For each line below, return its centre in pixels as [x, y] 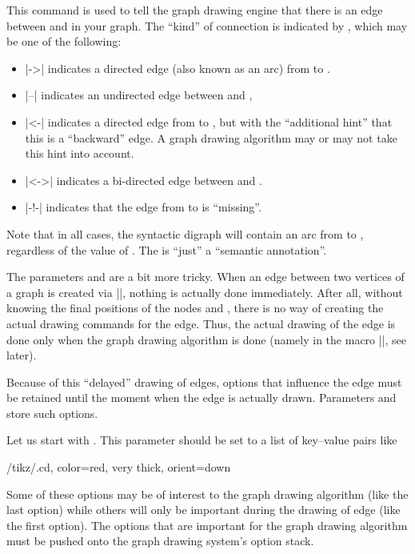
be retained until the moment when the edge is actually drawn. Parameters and [202, 397]
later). [22, 355]
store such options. [52, 413]
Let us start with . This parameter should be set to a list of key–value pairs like [202, 440]
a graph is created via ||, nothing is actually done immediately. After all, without [205, 292]
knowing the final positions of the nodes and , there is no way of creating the [195, 308]
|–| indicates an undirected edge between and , [139, 95]
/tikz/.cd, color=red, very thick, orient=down [119, 467]
